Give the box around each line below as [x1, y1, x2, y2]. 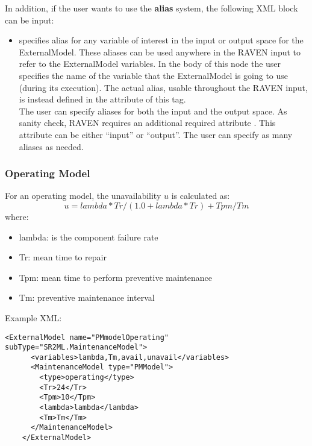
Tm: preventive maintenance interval [19, 291, 155, 304]
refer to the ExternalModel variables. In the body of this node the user [19, 57, 281, 70]
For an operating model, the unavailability [5, 189, 161, 202]
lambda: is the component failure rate [19, 230, 158, 243]
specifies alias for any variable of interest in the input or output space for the [19, 34, 304, 46]
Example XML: [5, 311, 62, 324]
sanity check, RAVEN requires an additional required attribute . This [19, 116, 276, 129]
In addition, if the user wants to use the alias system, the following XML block [5, 2, 298, 14]
